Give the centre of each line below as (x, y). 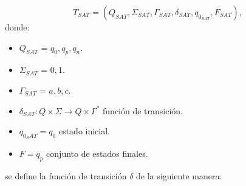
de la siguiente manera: (179, 176)
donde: (17, 27)
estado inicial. (84, 131)
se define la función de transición (66, 176)
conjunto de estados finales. (97, 153)
